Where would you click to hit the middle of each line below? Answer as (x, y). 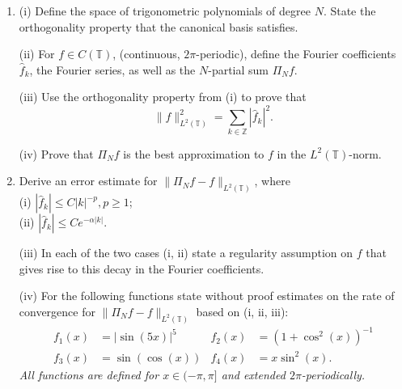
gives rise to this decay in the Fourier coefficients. (142, 268)
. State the (349, 11)
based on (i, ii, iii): (242, 312)
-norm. (365, 153)
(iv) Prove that (56, 153)
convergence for (57, 312)
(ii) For (37, 54)
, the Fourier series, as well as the (112, 69)
